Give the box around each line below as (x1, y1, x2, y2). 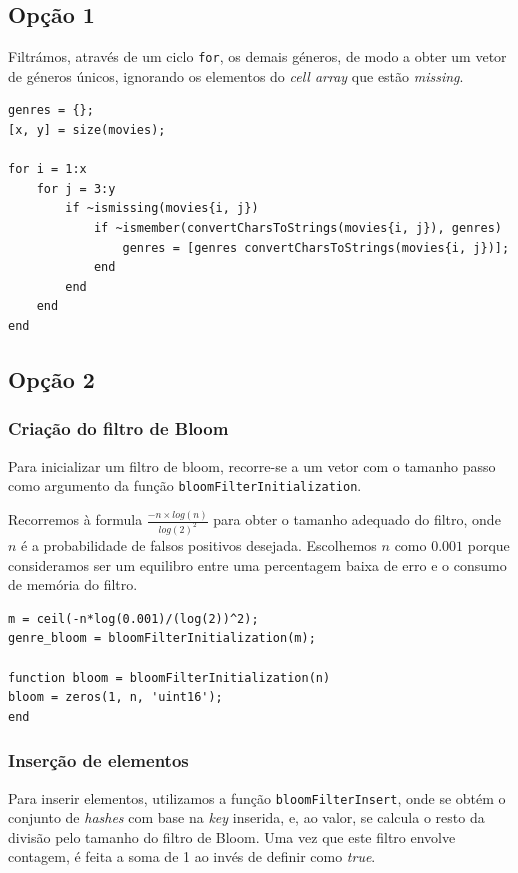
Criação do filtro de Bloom (8, 416, 229, 441)
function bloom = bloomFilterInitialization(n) (8, 670, 331, 685)
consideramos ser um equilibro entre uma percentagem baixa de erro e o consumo (8, 554, 507, 575)
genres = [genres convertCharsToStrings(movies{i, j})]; (122, 240, 510, 255)
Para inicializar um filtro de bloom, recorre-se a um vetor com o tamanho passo (8, 455, 496, 476)
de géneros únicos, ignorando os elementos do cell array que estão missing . (8, 65, 464, 86)
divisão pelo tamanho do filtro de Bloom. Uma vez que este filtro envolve (8, 826, 456, 847)
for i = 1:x (8, 162, 87, 177)
